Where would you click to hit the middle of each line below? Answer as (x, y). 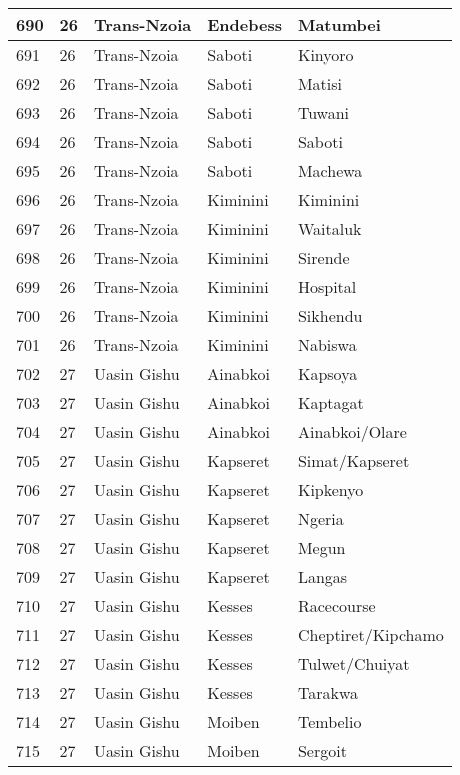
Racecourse (336, 605)
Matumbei (339, 24)
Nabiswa (327, 344)
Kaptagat (330, 402)
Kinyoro (325, 54)
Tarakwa (327, 692)
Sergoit (322, 750)
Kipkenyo (330, 489)
